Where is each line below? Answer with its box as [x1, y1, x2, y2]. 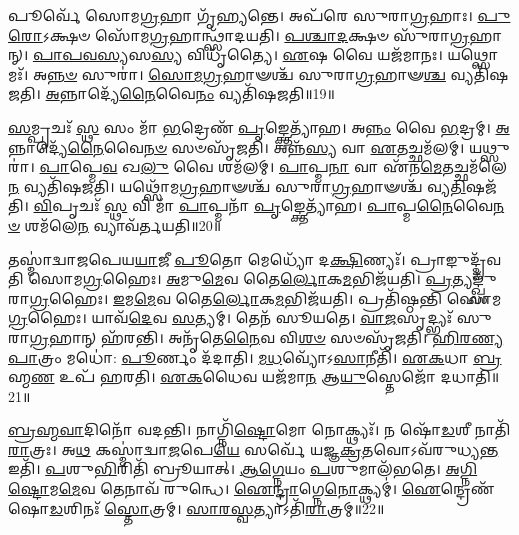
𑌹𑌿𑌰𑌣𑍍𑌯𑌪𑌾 [432, 326, 504, 347]
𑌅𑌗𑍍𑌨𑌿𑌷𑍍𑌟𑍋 [445, 458, 478, 479]
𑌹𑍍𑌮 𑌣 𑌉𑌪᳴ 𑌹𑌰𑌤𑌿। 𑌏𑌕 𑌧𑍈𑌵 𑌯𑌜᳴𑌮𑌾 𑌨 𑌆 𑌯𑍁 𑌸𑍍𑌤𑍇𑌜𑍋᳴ [8, 366, 436, 387]
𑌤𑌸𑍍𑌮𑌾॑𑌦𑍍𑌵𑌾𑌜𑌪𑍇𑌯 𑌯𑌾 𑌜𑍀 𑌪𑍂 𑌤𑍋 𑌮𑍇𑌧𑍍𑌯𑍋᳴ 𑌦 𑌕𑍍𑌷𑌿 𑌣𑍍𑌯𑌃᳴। [8, 248, 406, 269]
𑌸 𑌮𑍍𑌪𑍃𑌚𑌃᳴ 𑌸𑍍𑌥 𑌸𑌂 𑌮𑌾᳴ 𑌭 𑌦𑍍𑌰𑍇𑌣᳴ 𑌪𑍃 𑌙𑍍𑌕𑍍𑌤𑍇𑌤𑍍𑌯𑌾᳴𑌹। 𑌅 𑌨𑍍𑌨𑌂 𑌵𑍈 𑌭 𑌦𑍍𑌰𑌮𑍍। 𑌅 [8, 116, 510, 137]
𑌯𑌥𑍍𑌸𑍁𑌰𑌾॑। [468, 136, 510, 157]
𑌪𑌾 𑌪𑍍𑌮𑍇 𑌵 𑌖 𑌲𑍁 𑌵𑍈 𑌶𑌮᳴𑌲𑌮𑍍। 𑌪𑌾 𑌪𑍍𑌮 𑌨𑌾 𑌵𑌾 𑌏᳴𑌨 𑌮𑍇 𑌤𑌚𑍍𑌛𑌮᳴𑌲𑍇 [39, 156, 507, 177]
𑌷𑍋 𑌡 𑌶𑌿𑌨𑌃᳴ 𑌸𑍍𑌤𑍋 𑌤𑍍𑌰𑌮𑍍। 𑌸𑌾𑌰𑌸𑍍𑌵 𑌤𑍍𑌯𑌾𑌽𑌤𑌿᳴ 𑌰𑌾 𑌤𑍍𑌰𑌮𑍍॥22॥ [8, 497, 385, 518]
